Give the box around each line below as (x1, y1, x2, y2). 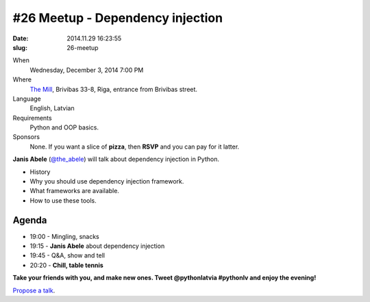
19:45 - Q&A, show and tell (29, 251, 106, 260)
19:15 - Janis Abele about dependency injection (29, 242, 165, 250)
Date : (12, 34, 29, 42)
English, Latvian (29, 104, 75, 112)
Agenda (12, 214, 47, 226)
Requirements (12, 114, 52, 122)
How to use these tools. (29, 196, 97, 205)
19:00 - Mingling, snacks (29, 232, 99, 240)
